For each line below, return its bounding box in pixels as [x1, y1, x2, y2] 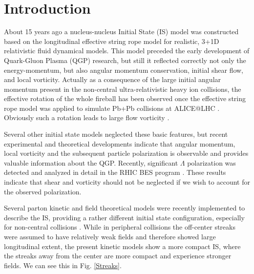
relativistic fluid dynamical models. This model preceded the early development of [4, 45, 250, 56]
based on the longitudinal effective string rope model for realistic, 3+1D [4, 36, 219, 46]
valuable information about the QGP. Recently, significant [4, 157, 178, 168]
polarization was [187, 157, 236, 168]
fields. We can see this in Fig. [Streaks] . [4, 260, 122, 270]
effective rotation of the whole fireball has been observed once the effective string [4, 93, 246, 104]
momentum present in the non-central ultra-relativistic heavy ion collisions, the [4, 84, 241, 94]
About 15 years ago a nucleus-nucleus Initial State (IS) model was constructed [4, 26, 239, 37]
